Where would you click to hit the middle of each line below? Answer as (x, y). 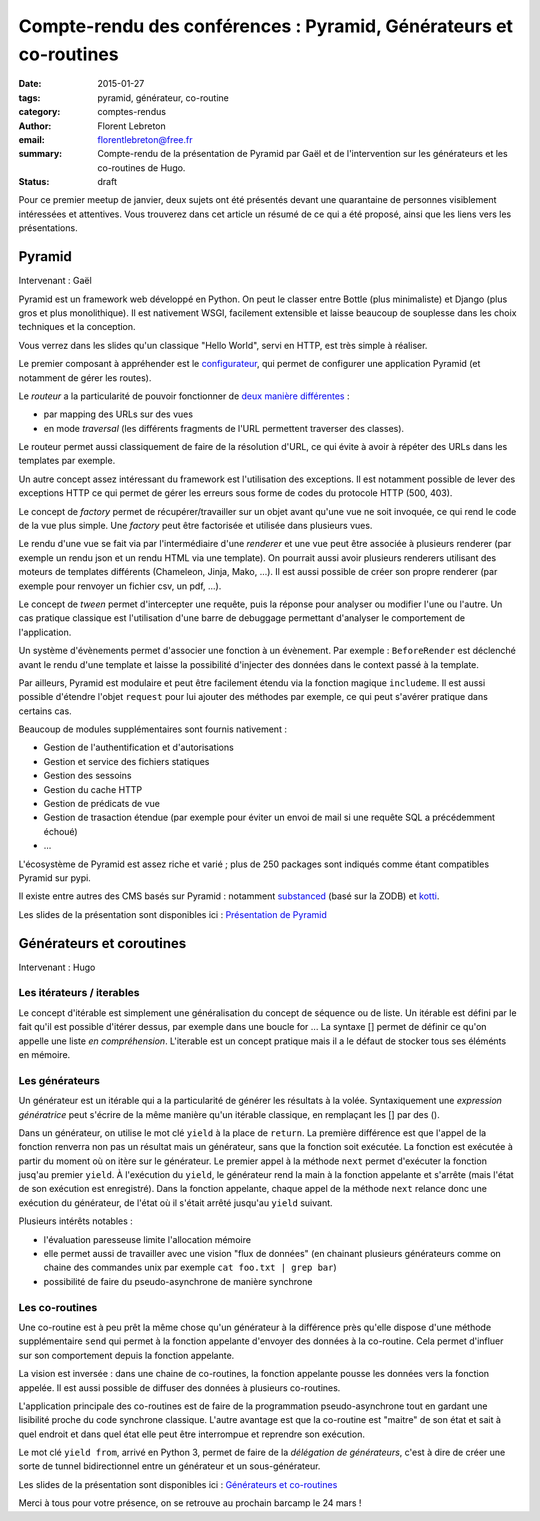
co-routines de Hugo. (141, 167)
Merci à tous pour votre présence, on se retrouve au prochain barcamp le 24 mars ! (190, 1503)
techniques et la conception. (77, 327)
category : (39, 112)
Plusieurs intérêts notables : (76, 1221)
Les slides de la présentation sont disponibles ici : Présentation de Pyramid (172, 914)
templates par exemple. (67, 461)
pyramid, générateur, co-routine (163, 97)
